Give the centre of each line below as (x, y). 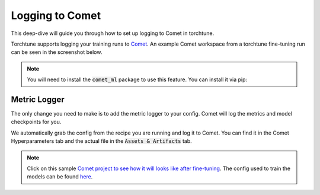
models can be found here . (60, 177)
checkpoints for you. (36, 122)
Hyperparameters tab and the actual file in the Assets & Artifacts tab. (101, 141)
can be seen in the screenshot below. (57, 52)
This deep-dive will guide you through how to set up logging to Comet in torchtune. (113, 33)
